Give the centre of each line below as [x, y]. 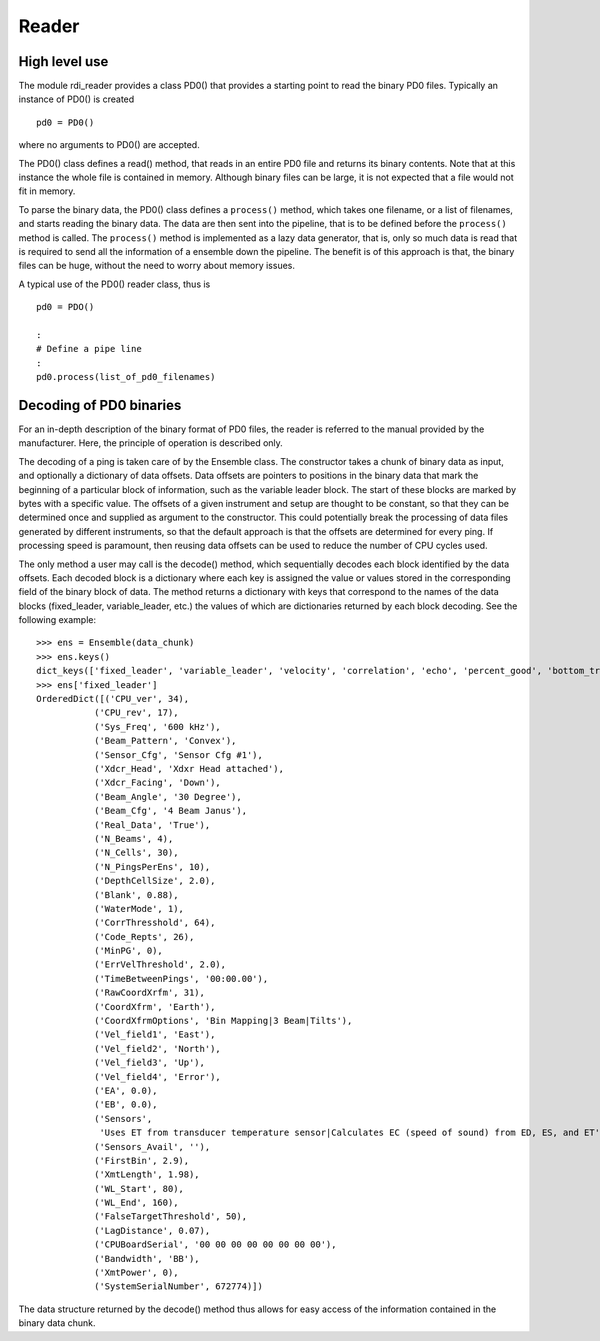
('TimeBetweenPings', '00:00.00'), [181, 978]
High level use [63, 61]
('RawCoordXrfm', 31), [149, 993]
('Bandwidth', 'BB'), [146, 1258]
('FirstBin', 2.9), [141, 1160]
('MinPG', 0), [128, 951]
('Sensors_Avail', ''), [152, 1146]
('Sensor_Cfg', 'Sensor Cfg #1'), [178, 754]
